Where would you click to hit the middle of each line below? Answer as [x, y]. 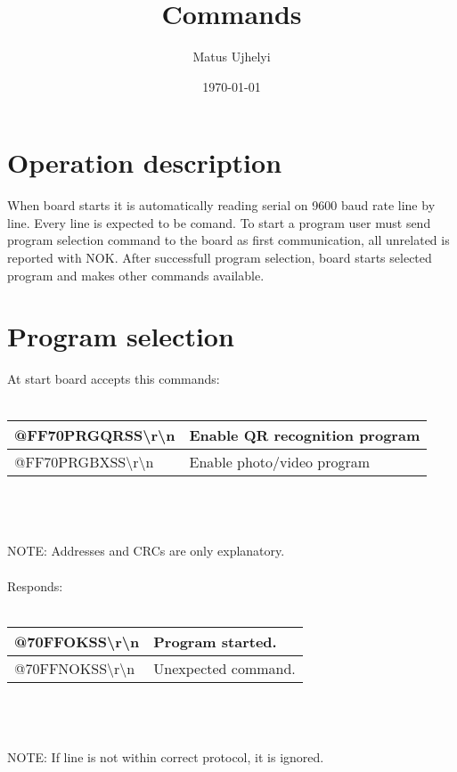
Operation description [145, 163]
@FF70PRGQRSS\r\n [95, 435]
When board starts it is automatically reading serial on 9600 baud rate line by [221, 205]
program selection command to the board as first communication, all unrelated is [228, 240]
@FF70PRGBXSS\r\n [84, 461]
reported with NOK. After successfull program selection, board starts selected [220, 258]
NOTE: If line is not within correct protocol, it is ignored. [166, 757]
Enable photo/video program [280, 461]
